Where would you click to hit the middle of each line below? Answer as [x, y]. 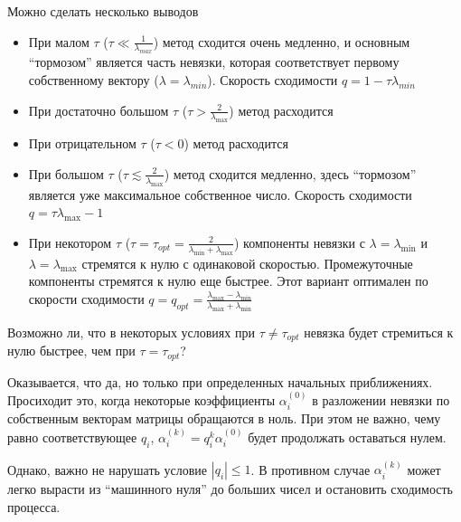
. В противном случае [310, 469]
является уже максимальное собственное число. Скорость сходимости [220, 194]
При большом [66, 173]
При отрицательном [82, 143]
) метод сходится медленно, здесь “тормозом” [290, 173]
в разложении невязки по [381, 399]
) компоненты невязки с [300, 242]
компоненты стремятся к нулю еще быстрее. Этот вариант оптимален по [228, 281]
